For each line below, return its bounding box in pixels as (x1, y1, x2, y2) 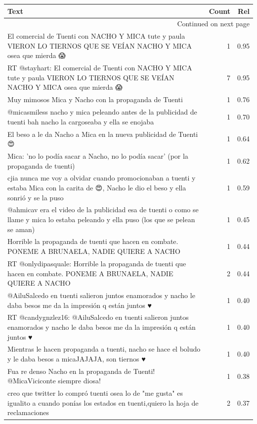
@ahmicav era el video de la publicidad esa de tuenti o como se (7, 204, 199, 215)
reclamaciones (7, 407, 49, 418)
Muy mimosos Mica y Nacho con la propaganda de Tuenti (7, 94, 183, 105)
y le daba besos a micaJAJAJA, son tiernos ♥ (7, 354, 146, 363)
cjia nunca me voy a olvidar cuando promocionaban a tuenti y (7, 173, 196, 183)
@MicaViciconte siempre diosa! (7, 375, 101, 386)
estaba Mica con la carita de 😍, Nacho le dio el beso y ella (7, 182, 186, 192)
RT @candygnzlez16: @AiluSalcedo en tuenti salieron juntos (7, 312, 189, 322)
